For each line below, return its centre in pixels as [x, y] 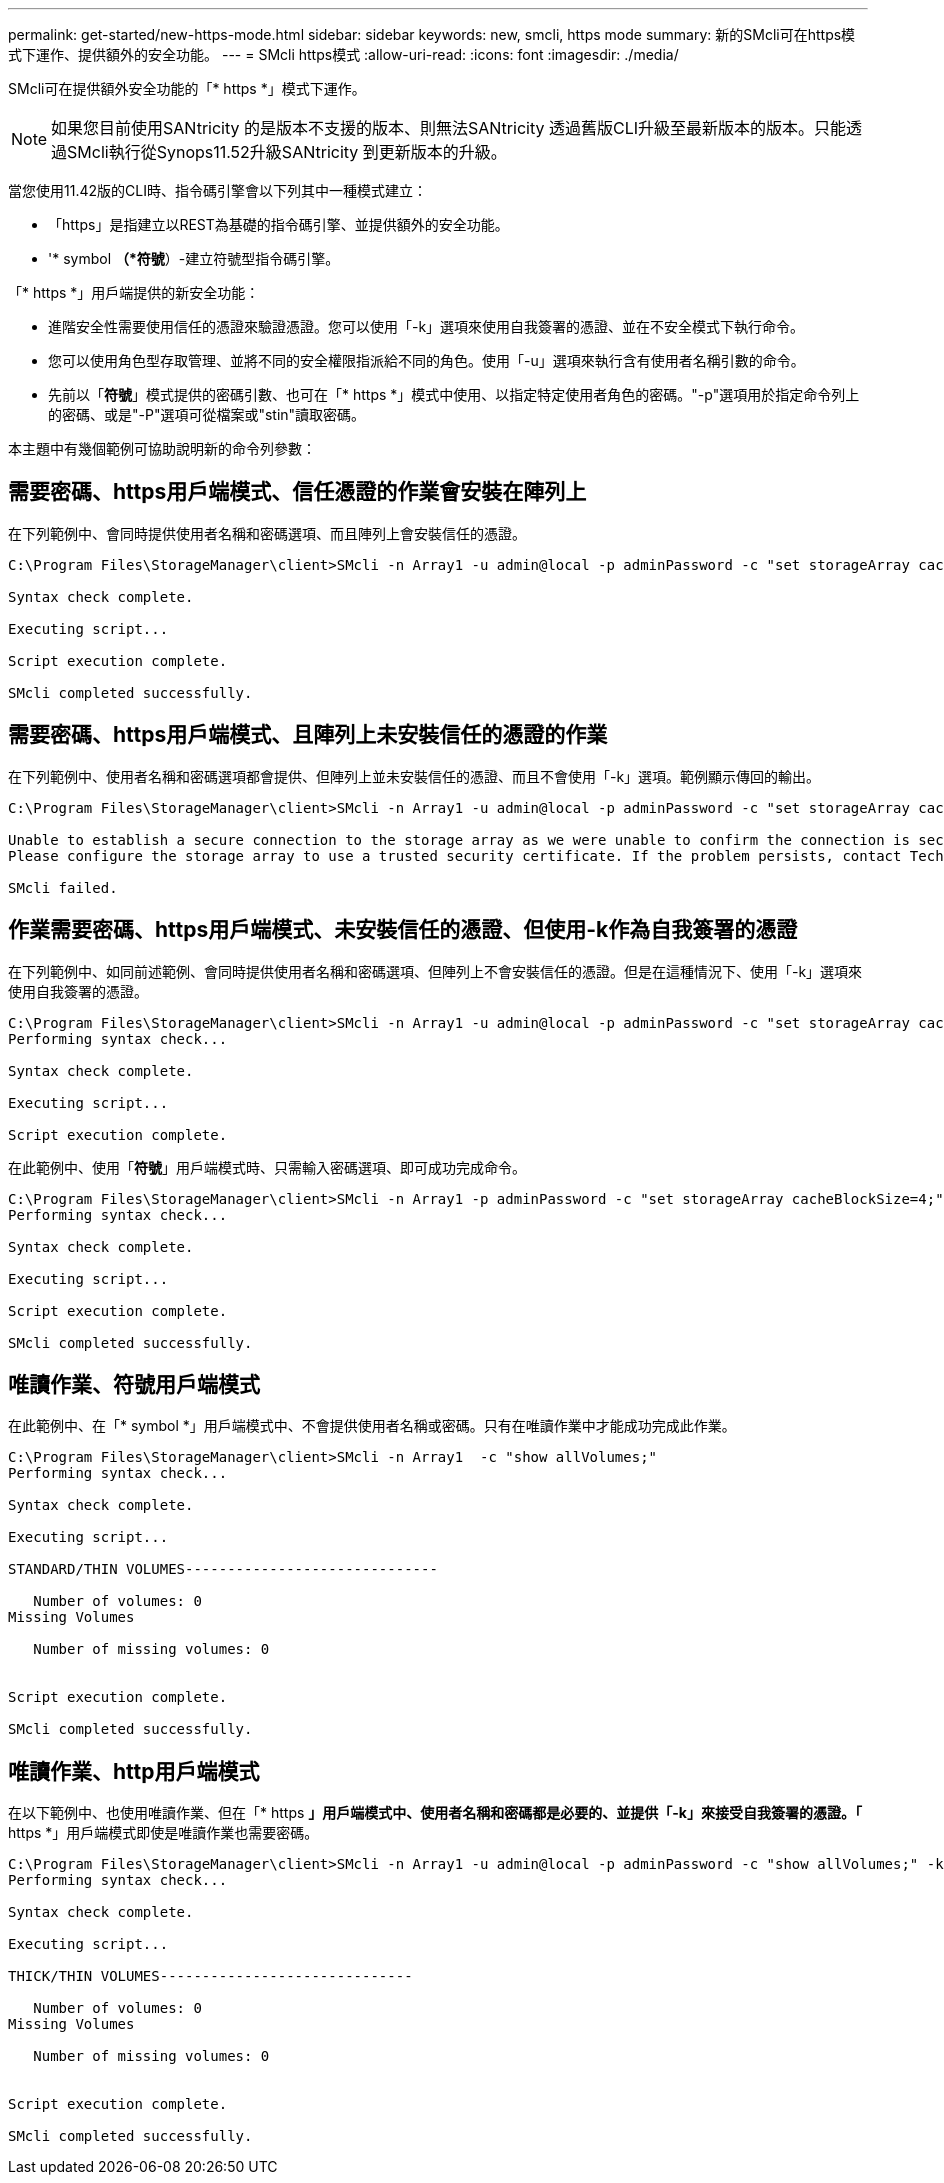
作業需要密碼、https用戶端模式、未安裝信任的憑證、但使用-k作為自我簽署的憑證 [403, 930]
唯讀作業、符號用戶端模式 [134, 1384]
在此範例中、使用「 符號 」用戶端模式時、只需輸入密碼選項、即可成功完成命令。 [267, 1167]
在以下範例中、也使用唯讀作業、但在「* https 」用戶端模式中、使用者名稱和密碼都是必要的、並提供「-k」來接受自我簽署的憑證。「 [435, 1813]
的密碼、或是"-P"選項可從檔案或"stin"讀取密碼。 [207, 414]
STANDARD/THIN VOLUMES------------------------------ [223, 1569]
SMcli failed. [63, 887]
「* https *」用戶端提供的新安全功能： [134, 292]
